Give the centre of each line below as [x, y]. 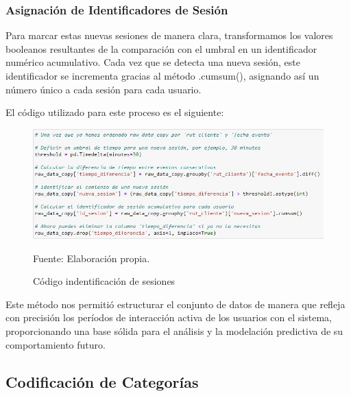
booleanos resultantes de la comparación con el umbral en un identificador [161, 48]
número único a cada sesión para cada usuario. [104, 89]
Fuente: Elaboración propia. [92, 258]
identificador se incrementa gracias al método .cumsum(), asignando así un [162, 75]
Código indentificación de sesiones [104, 281]
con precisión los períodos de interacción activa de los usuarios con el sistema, [169, 317]
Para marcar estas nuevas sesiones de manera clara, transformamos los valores [169, 35]
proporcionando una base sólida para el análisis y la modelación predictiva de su [174, 331]
